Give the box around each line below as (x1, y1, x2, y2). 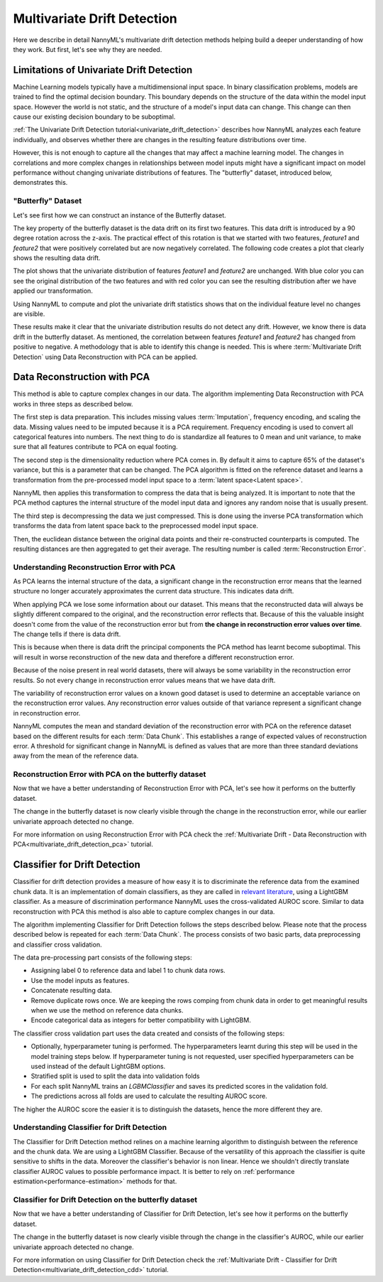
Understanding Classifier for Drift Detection (13, 1123, 167, 1133)
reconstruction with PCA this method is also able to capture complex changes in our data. (13, 907, 275, 916)
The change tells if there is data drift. (13, 630, 121, 639)
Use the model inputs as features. (30, 976, 130, 984)
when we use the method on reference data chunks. (30, 1006, 184, 1015)
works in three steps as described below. (13, 399, 133, 408)
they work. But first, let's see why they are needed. (13, 45, 162, 53)
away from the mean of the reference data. (13, 752, 139, 760)
